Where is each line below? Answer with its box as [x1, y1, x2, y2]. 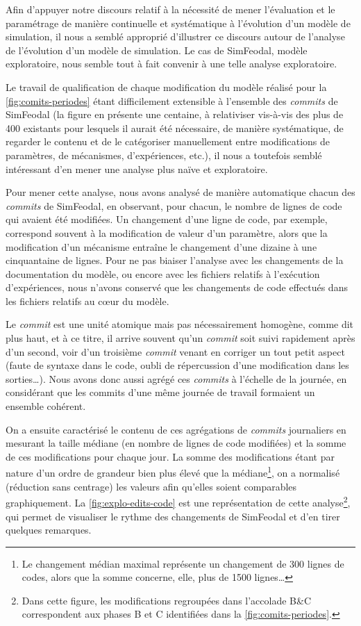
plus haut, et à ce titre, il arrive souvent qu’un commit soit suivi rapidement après [6, 331, 355, 345]
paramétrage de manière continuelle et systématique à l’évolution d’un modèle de [6, 15, 351, 30]
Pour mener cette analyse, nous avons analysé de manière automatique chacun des [6, 185, 355, 199]
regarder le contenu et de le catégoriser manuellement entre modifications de [6, 134, 330, 149]
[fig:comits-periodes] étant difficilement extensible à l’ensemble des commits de [6, 93, 338, 108]
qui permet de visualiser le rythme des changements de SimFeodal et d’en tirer [6, 509, 340, 523]
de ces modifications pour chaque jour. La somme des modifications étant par [6, 449, 335, 463]
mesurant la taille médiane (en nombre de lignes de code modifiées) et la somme [6, 436, 346, 450]
